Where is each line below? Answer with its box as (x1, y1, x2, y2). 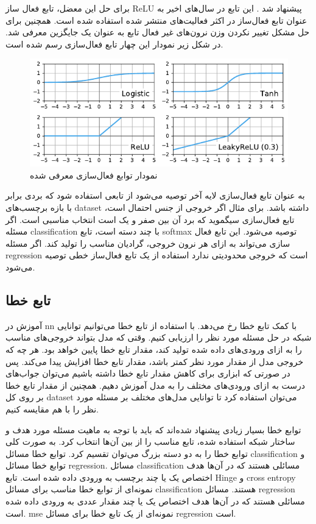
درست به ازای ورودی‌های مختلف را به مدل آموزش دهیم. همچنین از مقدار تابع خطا (5, 378, 305, 391)
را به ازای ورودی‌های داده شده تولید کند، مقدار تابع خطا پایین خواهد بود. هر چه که (5, 342, 302, 355)
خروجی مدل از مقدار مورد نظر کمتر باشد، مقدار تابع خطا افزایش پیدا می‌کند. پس (5, 355, 304, 367)
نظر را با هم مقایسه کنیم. (5, 402, 99, 415)
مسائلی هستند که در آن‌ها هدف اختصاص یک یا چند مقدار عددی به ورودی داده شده (5, 495, 305, 508)
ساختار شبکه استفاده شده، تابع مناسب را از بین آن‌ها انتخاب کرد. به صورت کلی (5, 435, 295, 448)
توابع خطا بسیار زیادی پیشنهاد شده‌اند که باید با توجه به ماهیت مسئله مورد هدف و (5, 423, 301, 436)
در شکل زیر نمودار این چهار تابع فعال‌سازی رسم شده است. (5, 37, 223, 50)
